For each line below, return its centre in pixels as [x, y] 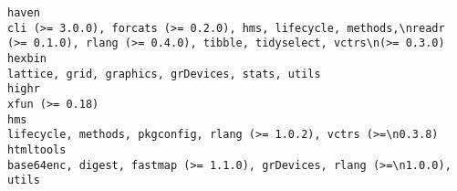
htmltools [37, 149]
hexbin [27, 58]
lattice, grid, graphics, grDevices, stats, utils [164, 74]
